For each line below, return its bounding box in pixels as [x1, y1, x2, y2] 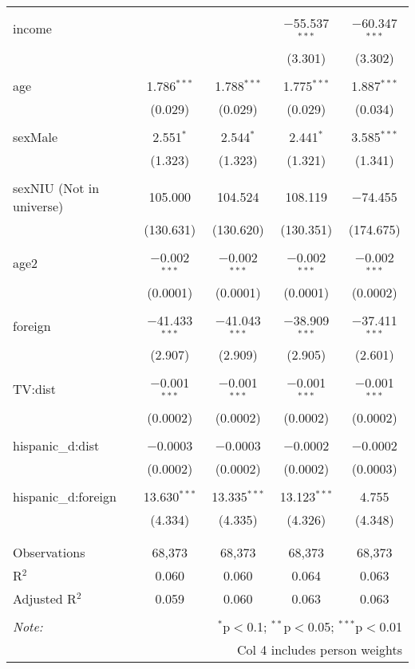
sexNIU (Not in [13, 178, 100, 197]
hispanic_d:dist [13, 436, 100, 455]
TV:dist [13, 379, 56, 398]
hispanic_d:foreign [13, 487, 117, 506]
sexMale [13, 127, 58, 146]
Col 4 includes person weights [237, 640, 402, 659]
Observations [13, 543, 85, 562]
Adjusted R [13, 589, 77, 608]
